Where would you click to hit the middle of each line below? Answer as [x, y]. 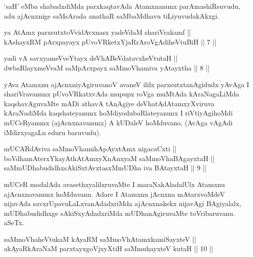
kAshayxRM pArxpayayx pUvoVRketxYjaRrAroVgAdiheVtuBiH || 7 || [110, 41]
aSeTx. [14, 222]
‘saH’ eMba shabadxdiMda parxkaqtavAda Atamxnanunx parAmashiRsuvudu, [122, 6]
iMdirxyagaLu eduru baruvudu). [53, 132]
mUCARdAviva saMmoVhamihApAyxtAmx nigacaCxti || [90, 149]
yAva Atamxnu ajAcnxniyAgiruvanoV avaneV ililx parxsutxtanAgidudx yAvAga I [127, 84]
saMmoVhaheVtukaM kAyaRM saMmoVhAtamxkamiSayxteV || [100, 239]
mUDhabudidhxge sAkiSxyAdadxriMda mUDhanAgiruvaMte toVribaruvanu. [120, 213]
